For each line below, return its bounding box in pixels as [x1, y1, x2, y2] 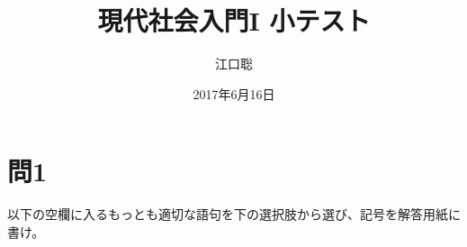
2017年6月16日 [193, 84, 275, 103]
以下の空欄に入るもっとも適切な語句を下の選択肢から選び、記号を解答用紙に [7, 205, 461, 224]
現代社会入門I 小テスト [97, 2, 371, 39]
